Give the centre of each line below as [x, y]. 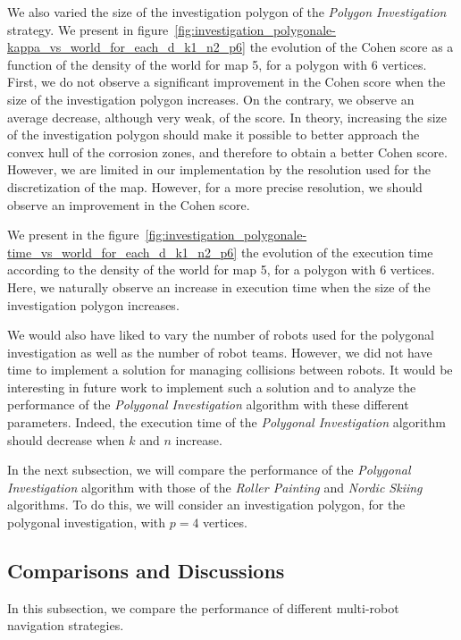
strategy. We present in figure [88, 29]
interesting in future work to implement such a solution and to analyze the [212, 387]
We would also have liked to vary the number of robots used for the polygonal [221, 335]
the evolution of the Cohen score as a [352, 47]
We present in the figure [73, 235]
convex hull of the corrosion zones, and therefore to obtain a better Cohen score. [227, 152]
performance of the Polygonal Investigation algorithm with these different [208, 404]
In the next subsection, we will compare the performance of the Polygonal [209, 470]
